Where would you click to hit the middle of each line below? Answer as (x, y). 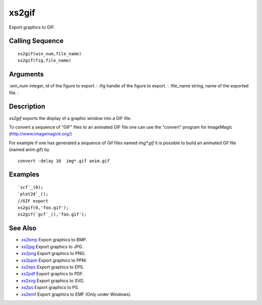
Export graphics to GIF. (32, 27)
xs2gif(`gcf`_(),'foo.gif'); (52, 214)
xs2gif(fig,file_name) (45, 60)
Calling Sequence (36, 41)
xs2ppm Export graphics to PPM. (54, 260)
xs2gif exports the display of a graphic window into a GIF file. (70, 118)
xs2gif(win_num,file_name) (50, 54)
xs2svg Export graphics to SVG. (53, 280)
